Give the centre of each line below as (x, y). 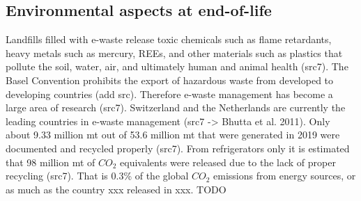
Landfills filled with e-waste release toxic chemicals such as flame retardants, (169, 39)
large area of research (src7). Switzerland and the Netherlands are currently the (176, 107)
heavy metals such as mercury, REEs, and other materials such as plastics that (174, 53)
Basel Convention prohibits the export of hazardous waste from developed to (170, 80)
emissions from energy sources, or (285, 176)
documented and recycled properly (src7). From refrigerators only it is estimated (178, 148)
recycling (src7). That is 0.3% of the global (97, 176)
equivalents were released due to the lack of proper (228, 162)
